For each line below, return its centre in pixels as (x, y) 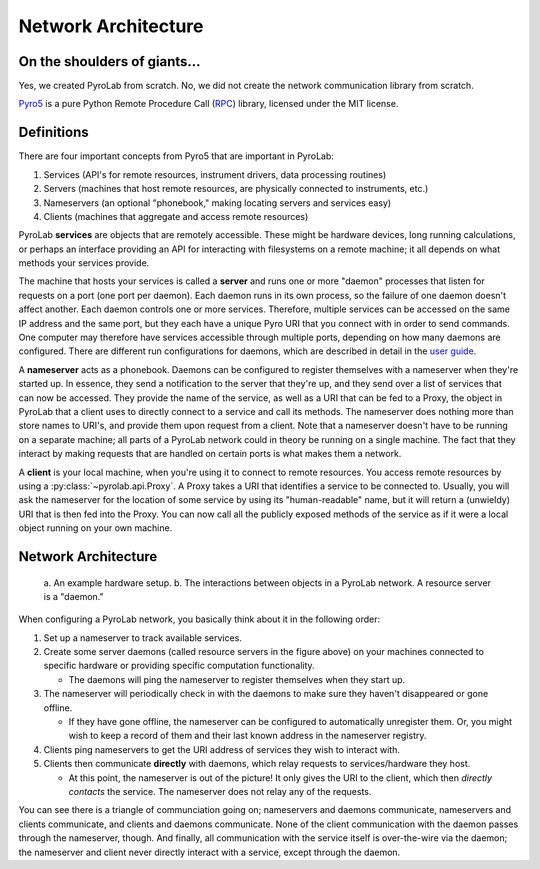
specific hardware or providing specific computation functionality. (179, 666)
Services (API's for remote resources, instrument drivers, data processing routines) (215, 174)
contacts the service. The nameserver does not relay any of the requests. (220, 791)
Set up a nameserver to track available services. (142, 637)
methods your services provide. (84, 263)
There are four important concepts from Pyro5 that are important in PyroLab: (176, 156)
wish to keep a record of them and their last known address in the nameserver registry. (247, 736)
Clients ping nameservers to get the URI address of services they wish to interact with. (221, 749)
